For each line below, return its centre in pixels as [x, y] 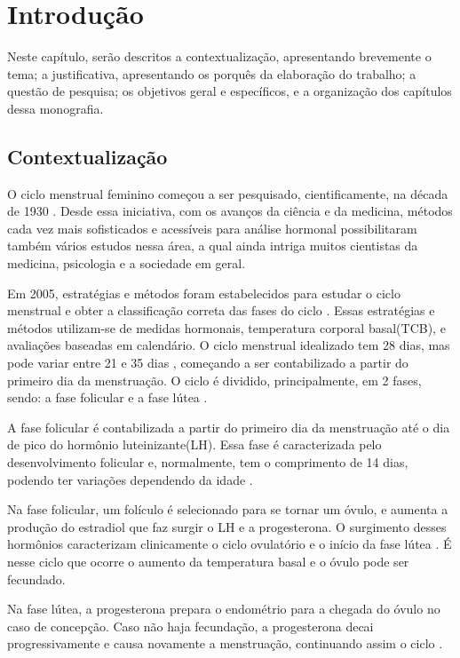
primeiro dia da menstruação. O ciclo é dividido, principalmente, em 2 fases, [214, 380]
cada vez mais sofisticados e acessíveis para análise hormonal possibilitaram [212, 228]
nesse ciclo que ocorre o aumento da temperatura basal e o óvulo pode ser [208, 561]
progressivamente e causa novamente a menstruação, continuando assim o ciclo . [225, 643]
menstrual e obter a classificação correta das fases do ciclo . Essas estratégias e [221, 310]
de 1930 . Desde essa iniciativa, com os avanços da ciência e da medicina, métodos [230, 211]
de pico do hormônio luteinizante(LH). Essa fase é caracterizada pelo [194, 444]
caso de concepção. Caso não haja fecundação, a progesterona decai [190, 626]
